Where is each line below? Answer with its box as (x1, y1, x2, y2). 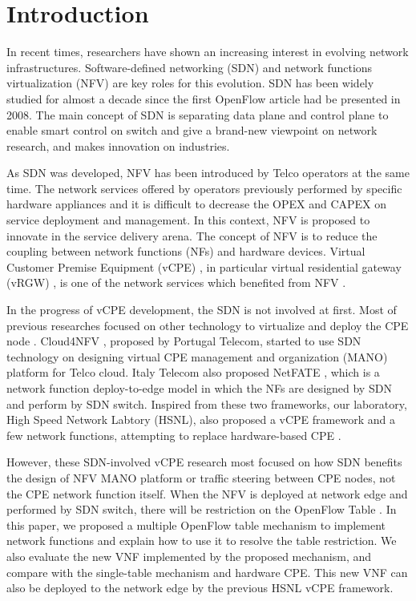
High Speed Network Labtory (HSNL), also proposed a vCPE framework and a (6, 411, 395, 428)
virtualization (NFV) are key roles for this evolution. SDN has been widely (6, 75, 374, 91)
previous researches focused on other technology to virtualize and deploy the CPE (6, 317, 409, 333)
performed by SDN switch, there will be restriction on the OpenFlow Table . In (6, 501, 397, 518)
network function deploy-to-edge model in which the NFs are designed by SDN (6, 380, 392, 396)
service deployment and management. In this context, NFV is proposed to (6, 212, 370, 228)
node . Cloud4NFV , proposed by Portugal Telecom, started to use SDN (6, 333, 361, 349)
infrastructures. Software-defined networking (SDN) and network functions (6, 58, 373, 75)
